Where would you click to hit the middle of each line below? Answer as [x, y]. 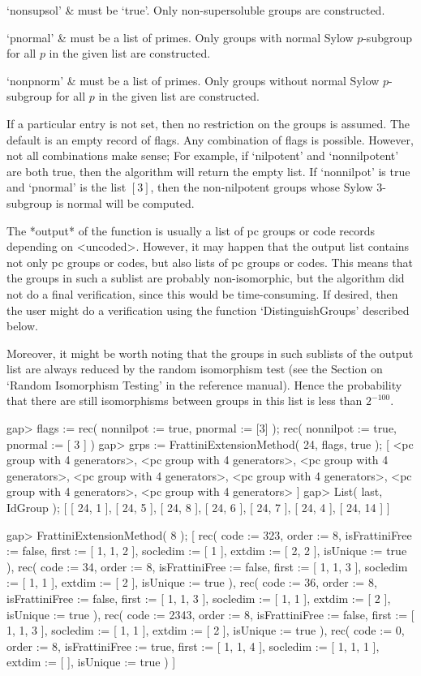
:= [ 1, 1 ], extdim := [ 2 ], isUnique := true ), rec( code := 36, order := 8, [192, 582]
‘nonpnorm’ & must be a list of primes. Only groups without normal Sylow [193, 80]
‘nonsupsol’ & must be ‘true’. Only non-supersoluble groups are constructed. [196, 10]
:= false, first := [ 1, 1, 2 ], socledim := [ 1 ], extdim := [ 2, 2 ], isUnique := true [207, 551]
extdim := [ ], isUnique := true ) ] [91, 662]
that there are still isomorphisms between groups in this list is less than [185, 400]
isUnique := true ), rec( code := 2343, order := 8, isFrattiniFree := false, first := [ [210, 614]
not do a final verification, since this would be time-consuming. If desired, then [202, 293]
